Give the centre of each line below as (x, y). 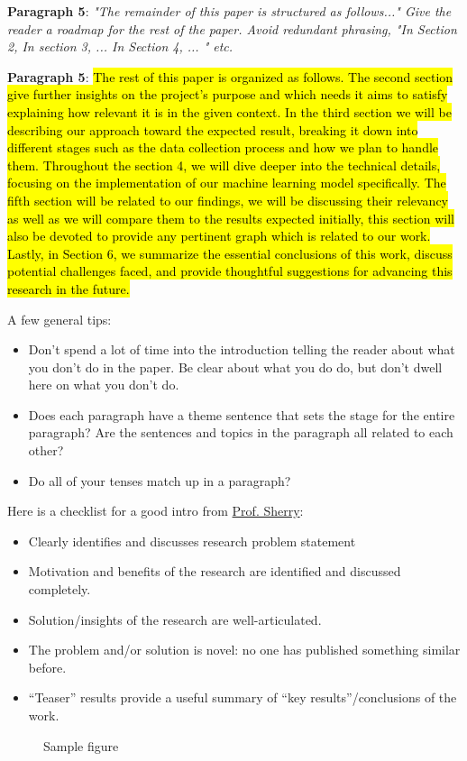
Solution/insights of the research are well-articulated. (175, 619)
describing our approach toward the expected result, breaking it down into (213, 129)
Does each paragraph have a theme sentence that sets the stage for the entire (242, 414)
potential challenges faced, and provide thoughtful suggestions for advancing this (230, 271)
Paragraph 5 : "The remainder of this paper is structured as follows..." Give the (229, 11)
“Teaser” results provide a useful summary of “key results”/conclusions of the (243, 697)
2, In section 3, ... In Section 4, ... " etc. (120, 46)
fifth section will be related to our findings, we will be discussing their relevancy (228, 200)
